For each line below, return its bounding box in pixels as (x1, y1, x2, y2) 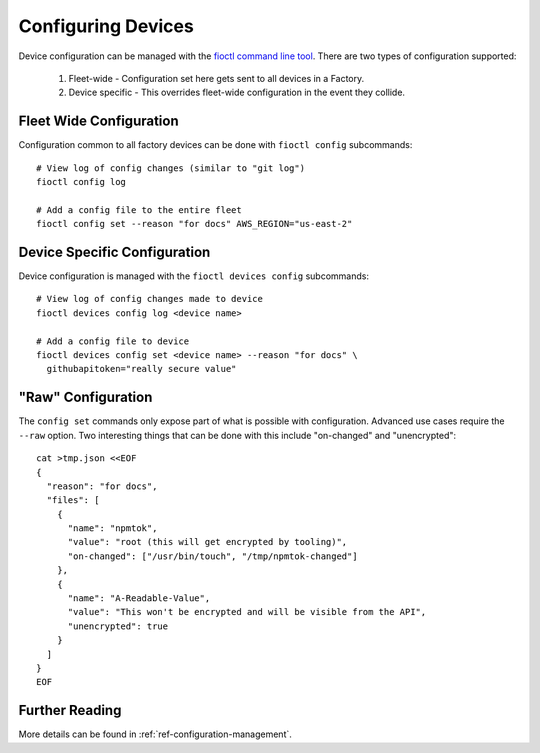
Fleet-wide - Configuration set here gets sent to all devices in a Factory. (68, 72, 365, 84)
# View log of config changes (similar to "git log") (36, 162, 305, 174)
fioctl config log (36, 176, 127, 188)
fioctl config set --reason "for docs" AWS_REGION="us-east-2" (36, 218, 353, 230)
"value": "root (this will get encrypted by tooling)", (67, 536, 348, 548)
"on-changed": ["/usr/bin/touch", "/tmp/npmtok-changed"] (67, 550, 359, 562)
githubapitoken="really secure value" (46, 363, 237, 375)
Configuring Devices (18, 15, 194, 37)
